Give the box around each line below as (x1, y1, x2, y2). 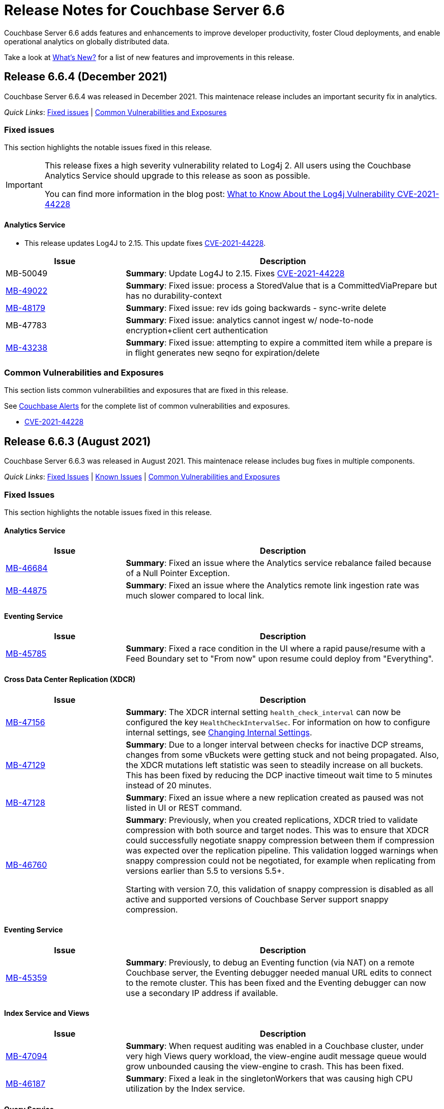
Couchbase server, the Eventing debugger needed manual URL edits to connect (126, 967, 432, 978)
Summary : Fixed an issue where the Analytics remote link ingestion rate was (126, 580, 420, 591)
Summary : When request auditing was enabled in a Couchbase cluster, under (126, 1041, 424, 1051)
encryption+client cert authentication (126, 325, 268, 335)
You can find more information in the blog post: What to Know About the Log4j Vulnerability (44, 189, 395, 200)
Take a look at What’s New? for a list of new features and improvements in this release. (4, 52, 294, 62)
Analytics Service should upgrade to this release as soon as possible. (44, 170, 310, 181)
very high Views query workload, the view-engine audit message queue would (126, 1051, 427, 1061)
